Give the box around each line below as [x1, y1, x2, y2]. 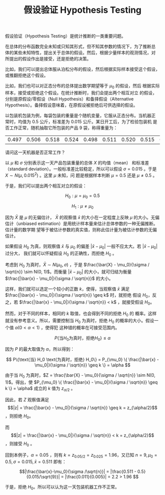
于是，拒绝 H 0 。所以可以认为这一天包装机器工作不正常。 [5, 484, 119, 491]
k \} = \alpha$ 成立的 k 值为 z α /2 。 [5, 385, 75, 392]
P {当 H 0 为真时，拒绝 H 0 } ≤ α [54, 335, 111, 342]
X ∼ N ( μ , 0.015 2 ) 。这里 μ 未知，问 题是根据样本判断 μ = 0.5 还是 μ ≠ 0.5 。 [5, 171, 157, 178]
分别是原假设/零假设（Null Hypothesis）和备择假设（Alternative [5, 96, 134, 102]
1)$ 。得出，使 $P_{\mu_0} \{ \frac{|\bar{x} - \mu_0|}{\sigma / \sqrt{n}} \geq [5, 379, 158, 385]
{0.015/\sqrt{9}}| [26, 474, 60, 480]
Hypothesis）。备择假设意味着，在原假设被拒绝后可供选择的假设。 [5, 102, 138, 108]
